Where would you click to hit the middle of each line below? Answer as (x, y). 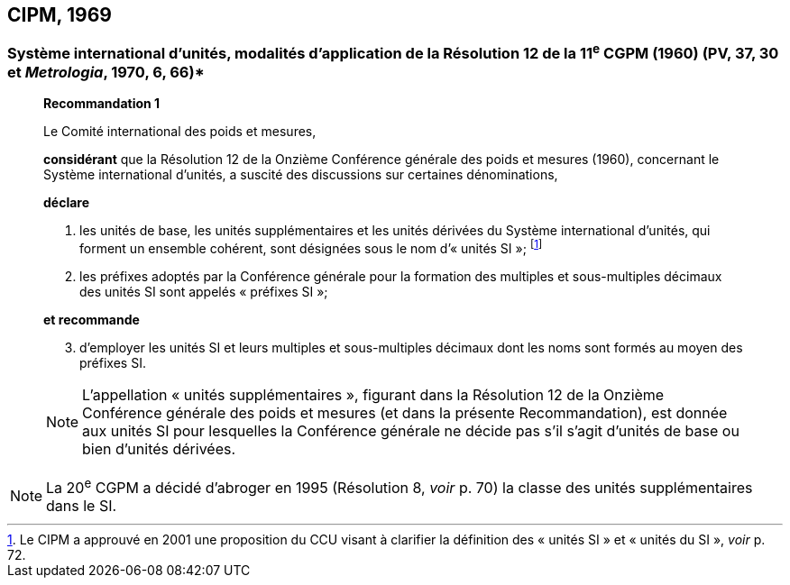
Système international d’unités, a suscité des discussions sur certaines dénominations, (301, 175)
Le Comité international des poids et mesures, (180, 132)
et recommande (92, 319)
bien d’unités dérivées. (159, 448)
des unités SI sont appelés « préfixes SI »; (204, 291)
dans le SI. (82, 506)
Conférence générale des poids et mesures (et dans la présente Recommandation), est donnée (405, 412)
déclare (67, 203)
